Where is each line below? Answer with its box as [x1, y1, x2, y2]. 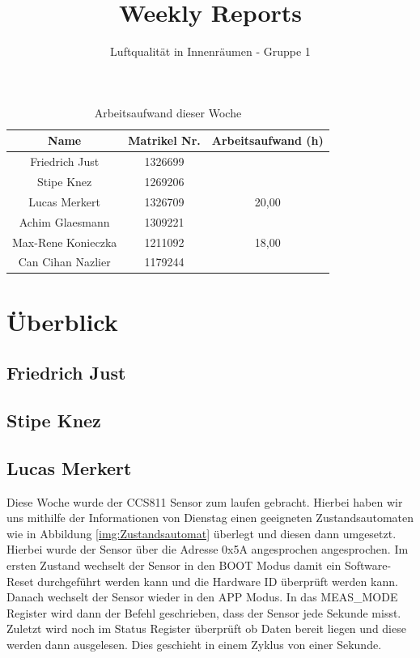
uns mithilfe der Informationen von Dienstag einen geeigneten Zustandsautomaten [6, 509, 414, 526]
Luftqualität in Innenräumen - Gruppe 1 [110, 43, 311, 60]
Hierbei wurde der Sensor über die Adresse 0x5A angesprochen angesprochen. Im [6, 541, 409, 558]
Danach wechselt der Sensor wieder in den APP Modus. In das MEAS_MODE [6, 588, 398, 605]
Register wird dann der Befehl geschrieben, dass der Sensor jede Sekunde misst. [6, 604, 401, 621]
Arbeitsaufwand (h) [211, 132, 324, 149]
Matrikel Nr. [128, 132, 201, 149]
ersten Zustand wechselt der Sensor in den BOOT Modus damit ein [6, 556, 342, 573]
